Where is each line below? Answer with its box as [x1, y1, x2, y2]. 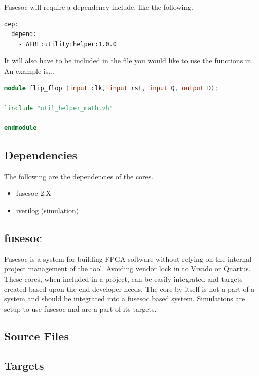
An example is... [4, 65, 54, 76]
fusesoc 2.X [16, 188, 51, 198]
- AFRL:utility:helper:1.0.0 [18, 40, 117, 48]
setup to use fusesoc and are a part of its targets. [4, 303, 157, 314]
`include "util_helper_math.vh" [4, 104, 113, 112]
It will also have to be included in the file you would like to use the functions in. [4, 55, 253, 66]
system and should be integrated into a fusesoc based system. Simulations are [4, 293, 245, 304]
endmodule [4, 124, 37, 131]
